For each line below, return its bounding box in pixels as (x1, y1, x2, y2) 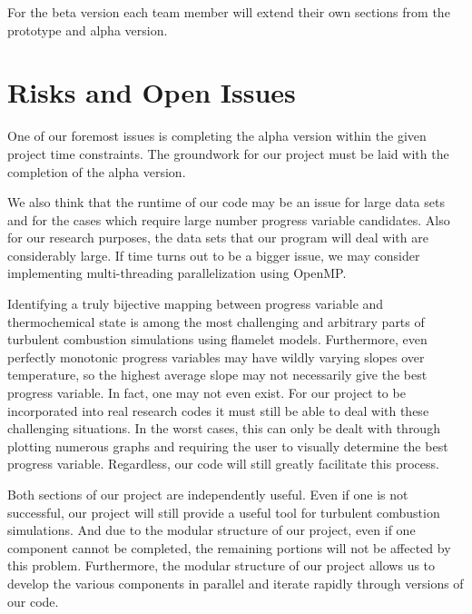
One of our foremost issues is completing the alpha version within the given (7, 126, 427, 145)
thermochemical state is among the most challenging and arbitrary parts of (7, 312, 425, 331)
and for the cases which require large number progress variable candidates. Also (7, 210, 450, 229)
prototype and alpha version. (7, 20, 168, 39)
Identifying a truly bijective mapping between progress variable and (7, 294, 384, 313)
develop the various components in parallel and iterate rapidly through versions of (7, 573, 464, 592)
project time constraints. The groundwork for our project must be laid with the (7, 144, 449, 163)
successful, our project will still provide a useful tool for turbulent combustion (7, 502, 440, 521)
